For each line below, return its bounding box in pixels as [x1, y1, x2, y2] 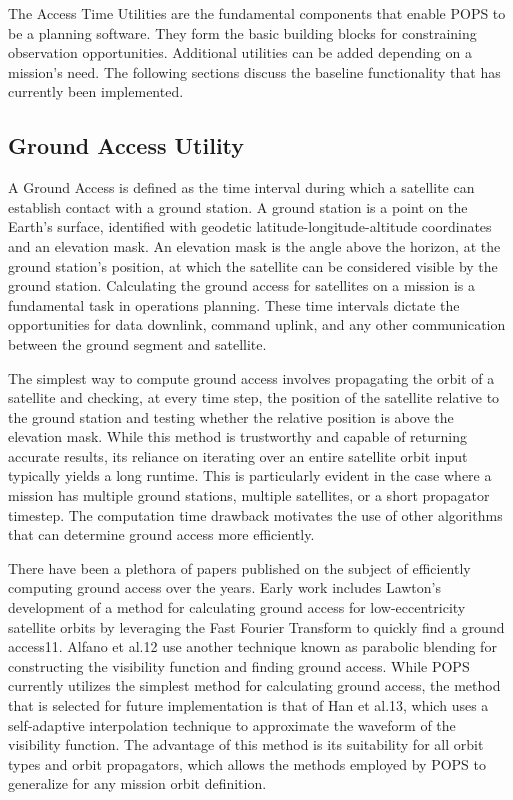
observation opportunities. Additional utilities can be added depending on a [8, 42, 472, 63]
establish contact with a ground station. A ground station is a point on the [8, 196, 468, 217]
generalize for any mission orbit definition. [8, 773, 267, 794]
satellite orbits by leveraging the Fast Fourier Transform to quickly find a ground [8, 616, 505, 637]
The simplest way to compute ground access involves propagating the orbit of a [8, 367, 495, 388]
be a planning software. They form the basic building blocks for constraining [8, 22, 477, 43]
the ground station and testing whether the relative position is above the [8, 406, 454, 427]
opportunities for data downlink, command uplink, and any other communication [8, 314, 506, 335]
